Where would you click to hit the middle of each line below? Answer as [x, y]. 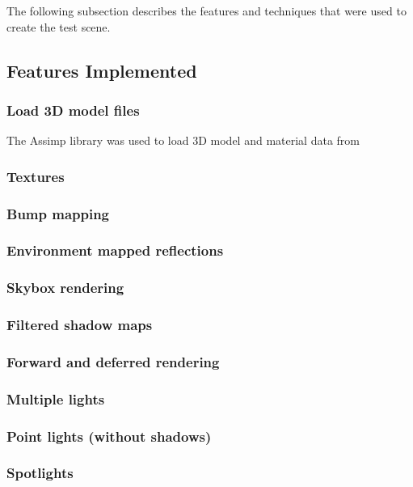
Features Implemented [102, 70]
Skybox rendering [65, 288]
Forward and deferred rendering [113, 361]
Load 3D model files [73, 110]
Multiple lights [56, 398]
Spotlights [40, 473]
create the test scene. [59, 26]
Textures [36, 176]
